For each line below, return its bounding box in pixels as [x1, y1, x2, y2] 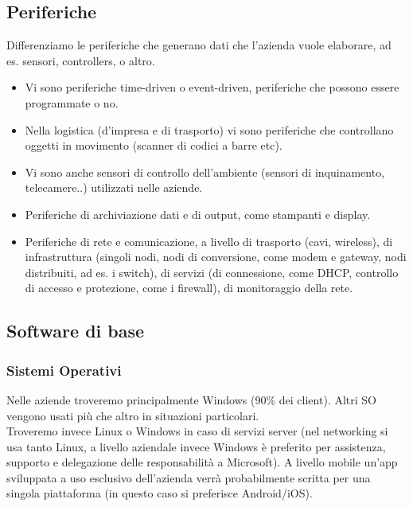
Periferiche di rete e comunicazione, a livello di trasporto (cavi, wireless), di [25, 232, 393, 249]
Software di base [6, 318, 145, 343]
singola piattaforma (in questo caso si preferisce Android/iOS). [6, 485, 313, 501]
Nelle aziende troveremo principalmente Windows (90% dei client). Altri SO [6, 391, 376, 408]
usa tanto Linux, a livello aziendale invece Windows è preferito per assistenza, [6, 438, 386, 454]
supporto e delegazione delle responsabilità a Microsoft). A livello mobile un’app [6, 454, 398, 470]
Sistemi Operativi [6, 360, 122, 380]
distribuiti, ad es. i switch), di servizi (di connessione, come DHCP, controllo [25, 263, 399, 280]
